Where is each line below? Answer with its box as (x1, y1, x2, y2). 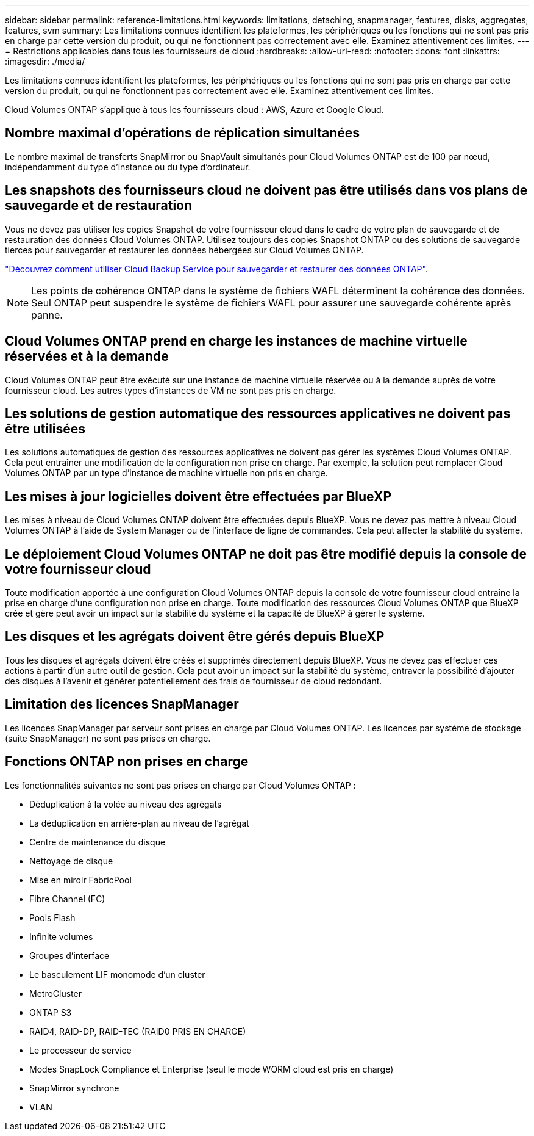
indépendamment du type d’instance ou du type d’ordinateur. (5, 161, 251, 172)
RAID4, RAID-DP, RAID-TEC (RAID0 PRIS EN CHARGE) (29, 1026, 246, 1037)
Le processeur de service (29, 1044, 132, 1055)
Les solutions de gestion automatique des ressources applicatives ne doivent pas (5, 405, 511, 421)
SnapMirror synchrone (29, 1082, 119, 1093)
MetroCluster (29, 988, 82, 999)
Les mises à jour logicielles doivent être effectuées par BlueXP (5, 488, 392, 504)
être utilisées (5, 421, 86, 436)
